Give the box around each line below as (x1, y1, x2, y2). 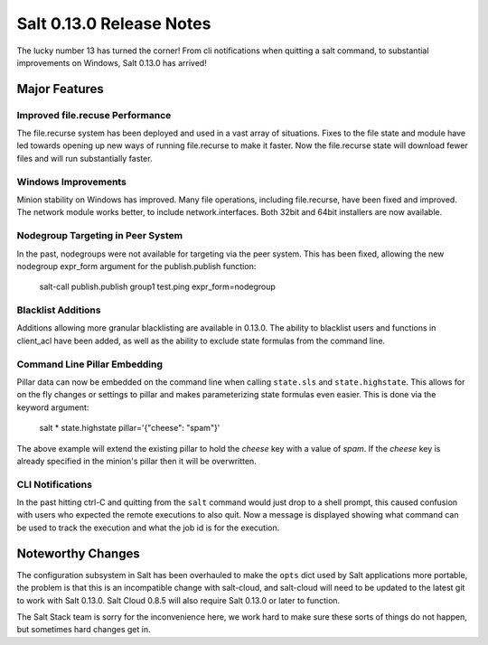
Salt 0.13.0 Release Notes (16, 14, 211, 33)
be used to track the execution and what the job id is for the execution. (16, 522, 280, 533)
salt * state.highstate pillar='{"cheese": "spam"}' (39, 423, 221, 434)
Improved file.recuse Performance (16, 108, 172, 121)
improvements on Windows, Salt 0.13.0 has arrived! (16, 57, 207, 68)
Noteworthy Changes (16, 546, 140, 561)
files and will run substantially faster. (16, 153, 153, 164)
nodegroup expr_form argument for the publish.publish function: (16, 260, 257, 271)
